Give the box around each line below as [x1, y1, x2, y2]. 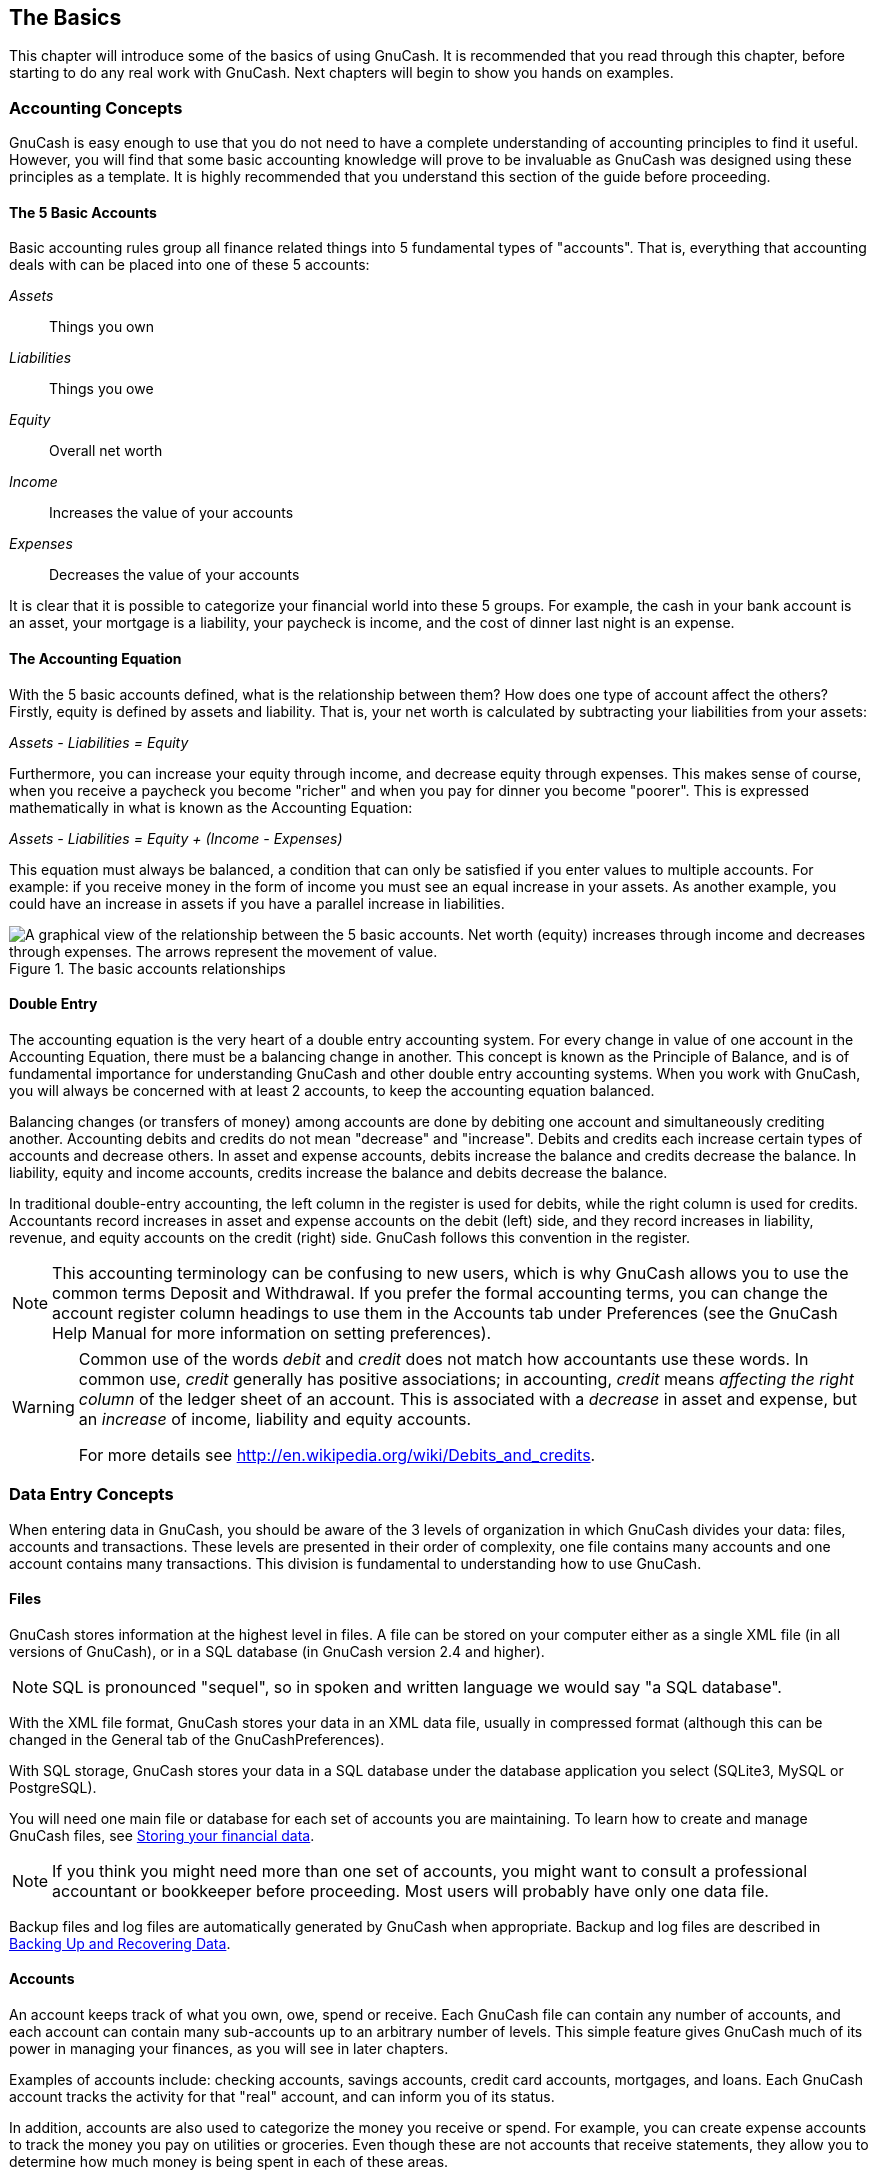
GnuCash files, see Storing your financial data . [9, 1826, 315, 1844]
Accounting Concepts [9, 97, 183, 118]
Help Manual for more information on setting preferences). [52, 1322, 492, 1343]
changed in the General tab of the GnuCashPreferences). [9, 1730, 385, 1748]
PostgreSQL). [9, 1778, 97, 1796]
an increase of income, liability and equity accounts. [78, 1408, 472, 1429]
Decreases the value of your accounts [49, 566, 300, 584]
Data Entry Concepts [9, 1484, 174, 1505]
